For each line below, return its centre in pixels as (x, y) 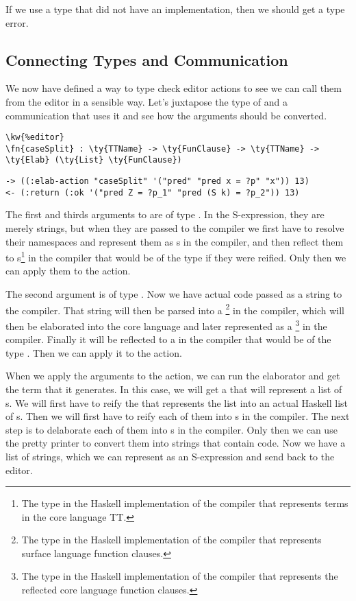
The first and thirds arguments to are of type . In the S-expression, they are (165, 214)
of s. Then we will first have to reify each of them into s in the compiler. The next (178, 416)
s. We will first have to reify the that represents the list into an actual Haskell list (177, 402)
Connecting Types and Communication (147, 59)
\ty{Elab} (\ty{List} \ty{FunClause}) (94, 160)
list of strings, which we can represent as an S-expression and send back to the (170, 456)
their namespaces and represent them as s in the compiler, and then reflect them (175, 241)
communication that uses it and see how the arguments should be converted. (166, 115)
